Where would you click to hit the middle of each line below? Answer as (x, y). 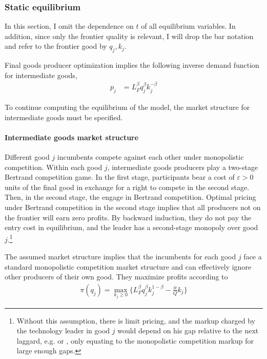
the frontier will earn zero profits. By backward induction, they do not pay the (128, 217)
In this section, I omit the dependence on (69, 26)
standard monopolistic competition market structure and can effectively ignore (128, 266)
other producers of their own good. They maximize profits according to (116, 277)
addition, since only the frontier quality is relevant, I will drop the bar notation (129, 36)
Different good (27, 157)
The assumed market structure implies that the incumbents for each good (120, 257)
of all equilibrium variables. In (188, 26)
